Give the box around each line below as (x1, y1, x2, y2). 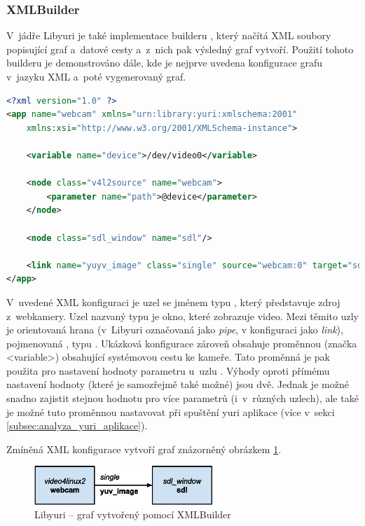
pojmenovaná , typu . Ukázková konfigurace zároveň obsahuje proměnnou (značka (6, 335, 357, 350)
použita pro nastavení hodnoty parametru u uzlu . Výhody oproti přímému (6, 363, 330, 378)
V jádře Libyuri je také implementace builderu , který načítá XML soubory (6, 28, 331, 43)
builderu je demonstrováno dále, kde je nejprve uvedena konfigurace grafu (6, 55, 323, 70)
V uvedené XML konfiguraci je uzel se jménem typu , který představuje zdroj (6, 294, 340, 309)
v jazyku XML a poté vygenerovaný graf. (6, 69, 186, 83)
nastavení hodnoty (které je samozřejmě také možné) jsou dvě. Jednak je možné (6, 377, 349, 392)
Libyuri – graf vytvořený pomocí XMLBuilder (34, 507, 231, 522)
